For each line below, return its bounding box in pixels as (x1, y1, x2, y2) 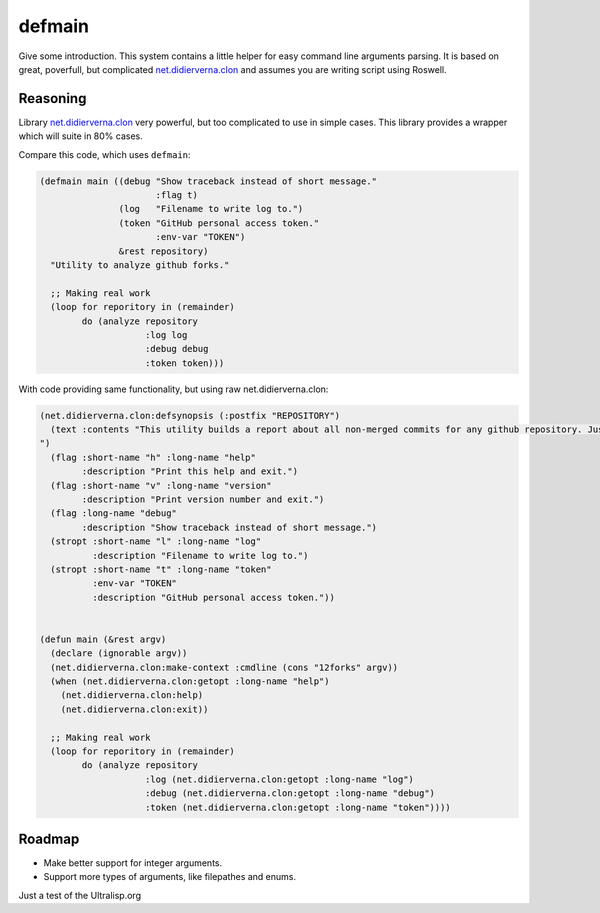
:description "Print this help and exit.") (81, 466, 299, 477)
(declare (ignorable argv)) (50, 648, 188, 659)
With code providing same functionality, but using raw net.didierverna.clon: (18, 383, 329, 395)
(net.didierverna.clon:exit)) (60, 703, 209, 715)
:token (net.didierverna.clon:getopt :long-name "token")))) (145, 801, 452, 813)
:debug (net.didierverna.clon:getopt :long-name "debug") (145, 788, 435, 799)
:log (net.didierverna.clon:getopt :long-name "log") (145, 773, 415, 785)
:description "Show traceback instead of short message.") (81, 521, 378, 533)
